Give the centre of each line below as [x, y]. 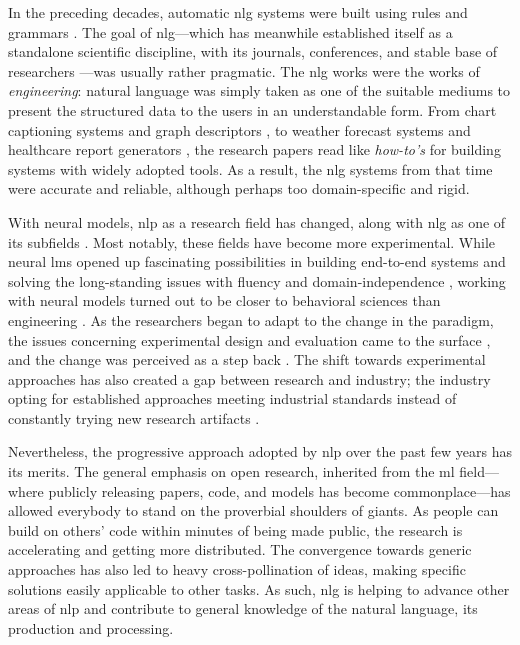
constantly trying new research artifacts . [134, 417]
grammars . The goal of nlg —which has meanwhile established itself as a [230, 31]
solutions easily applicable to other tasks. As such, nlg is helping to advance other [259, 588]
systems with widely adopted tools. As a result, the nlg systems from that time [250, 168]
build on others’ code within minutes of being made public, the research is [235, 529]
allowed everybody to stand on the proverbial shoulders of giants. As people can [253, 510]
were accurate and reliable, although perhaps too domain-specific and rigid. [239, 188]
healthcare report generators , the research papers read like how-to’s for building [254, 149]
